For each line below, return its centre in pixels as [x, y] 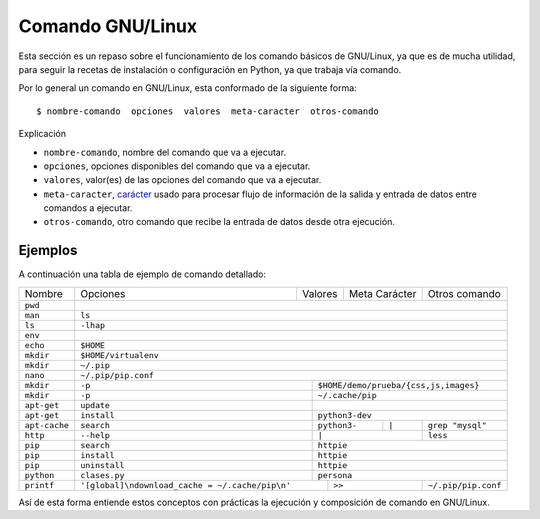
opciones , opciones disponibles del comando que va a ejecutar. [177, 166]
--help [95, 435]
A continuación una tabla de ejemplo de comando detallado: [142, 274]
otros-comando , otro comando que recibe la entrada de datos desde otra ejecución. [219, 222]
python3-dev [344, 415]
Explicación [42, 134]
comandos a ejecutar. [88, 208]
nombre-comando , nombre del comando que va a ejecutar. [165, 152]
